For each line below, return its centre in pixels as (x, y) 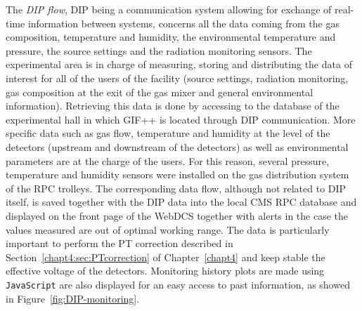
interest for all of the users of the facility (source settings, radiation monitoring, (177, 78)
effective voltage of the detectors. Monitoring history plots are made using (165, 271)
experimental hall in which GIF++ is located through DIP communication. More (181, 119)
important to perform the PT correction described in (119, 243)
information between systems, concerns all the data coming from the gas (183, 23)
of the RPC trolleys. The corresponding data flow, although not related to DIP (176, 188)
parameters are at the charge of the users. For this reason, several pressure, (168, 160)
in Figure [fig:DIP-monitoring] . (73, 298)
